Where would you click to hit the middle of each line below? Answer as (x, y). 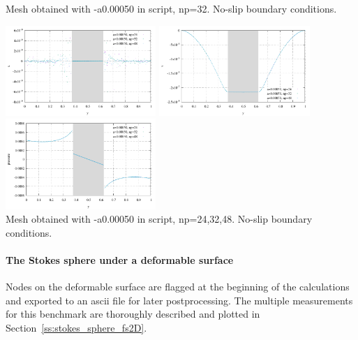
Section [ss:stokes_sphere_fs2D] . (76, 328)
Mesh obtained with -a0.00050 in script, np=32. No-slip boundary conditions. (171, 8)
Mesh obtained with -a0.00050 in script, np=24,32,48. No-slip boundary (159, 219)
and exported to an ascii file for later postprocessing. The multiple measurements (179, 300)
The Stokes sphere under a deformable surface (120, 260)
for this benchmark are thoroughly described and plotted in (133, 314)
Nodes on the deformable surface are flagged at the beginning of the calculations (178, 287)
